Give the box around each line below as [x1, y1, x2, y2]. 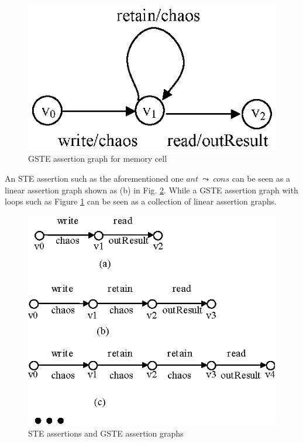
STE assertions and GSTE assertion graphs [28, 427, 184, 439]
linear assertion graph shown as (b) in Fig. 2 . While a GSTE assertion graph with [5, 183, 298, 196]
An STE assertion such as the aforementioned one [5, 172, 184, 185]
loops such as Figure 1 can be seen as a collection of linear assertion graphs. [5, 195, 277, 207]
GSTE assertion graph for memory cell [28, 152, 167, 165]
